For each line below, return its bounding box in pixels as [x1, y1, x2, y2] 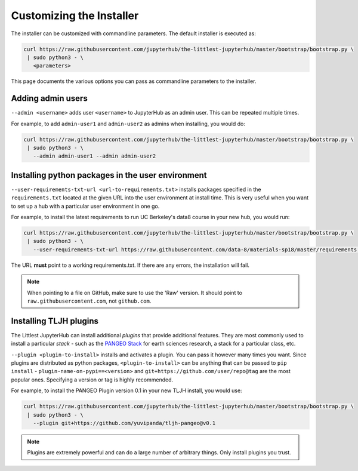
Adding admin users [11, 93, 88, 104]
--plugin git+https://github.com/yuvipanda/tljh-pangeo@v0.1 [33, 420, 216, 426]
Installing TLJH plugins [11, 316, 98, 326]
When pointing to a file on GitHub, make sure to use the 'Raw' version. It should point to [27, 289, 243, 296]
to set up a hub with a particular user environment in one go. [11, 202, 160, 210]
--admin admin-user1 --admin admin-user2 [33, 153, 156, 159]
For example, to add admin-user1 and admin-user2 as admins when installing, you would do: [11, 120, 246, 127]
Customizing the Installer [11, 9, 139, 22]
